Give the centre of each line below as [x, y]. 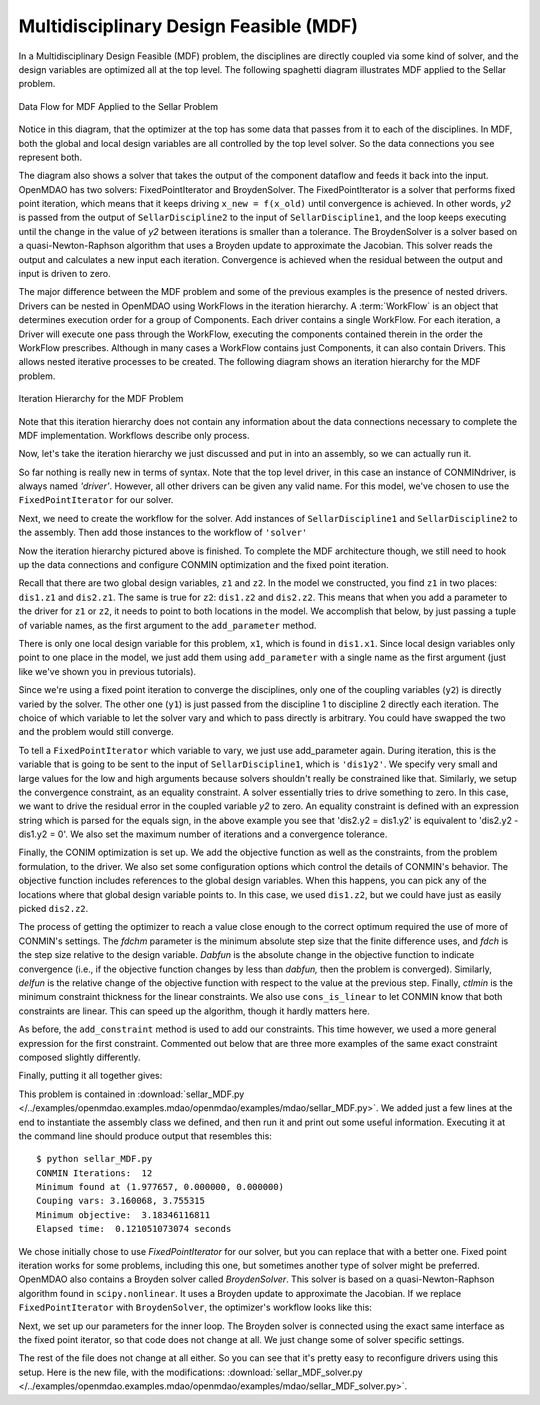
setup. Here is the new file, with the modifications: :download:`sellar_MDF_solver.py [191, 1372]
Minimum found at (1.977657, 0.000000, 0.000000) [160, 1187]
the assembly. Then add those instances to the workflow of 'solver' [163, 532]
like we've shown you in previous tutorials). [107, 671]
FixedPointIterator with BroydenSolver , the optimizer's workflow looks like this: [195, 1307]
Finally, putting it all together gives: [90, 1076]
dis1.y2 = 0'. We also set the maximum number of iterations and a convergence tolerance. [203, 834]
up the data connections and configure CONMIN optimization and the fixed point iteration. [203, 565]
